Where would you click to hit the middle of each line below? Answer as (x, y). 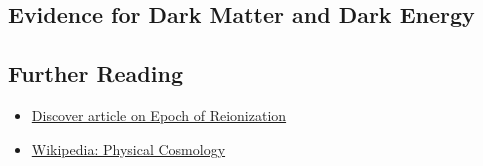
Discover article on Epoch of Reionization (159, 114)
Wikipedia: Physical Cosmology (128, 148)
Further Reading (95, 73)
